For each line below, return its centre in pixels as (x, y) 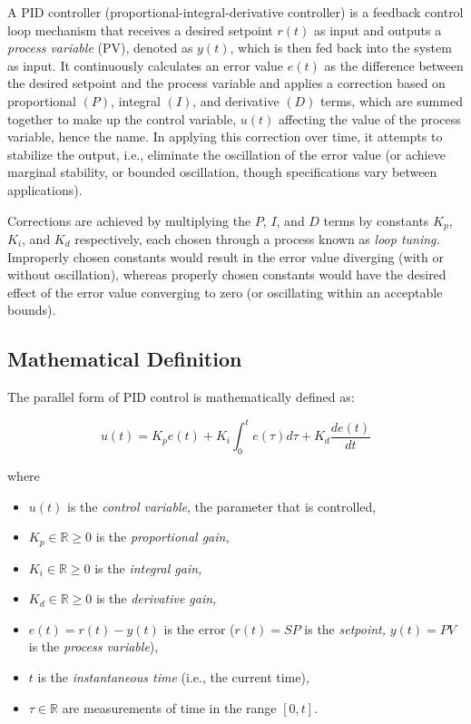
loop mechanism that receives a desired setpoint (140, 29)
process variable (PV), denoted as (100, 48)
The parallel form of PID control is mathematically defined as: (181, 397)
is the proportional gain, (162, 537)
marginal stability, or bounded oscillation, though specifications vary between (222, 172)
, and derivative (236, 100)
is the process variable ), (93, 646)
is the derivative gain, (156, 598)
